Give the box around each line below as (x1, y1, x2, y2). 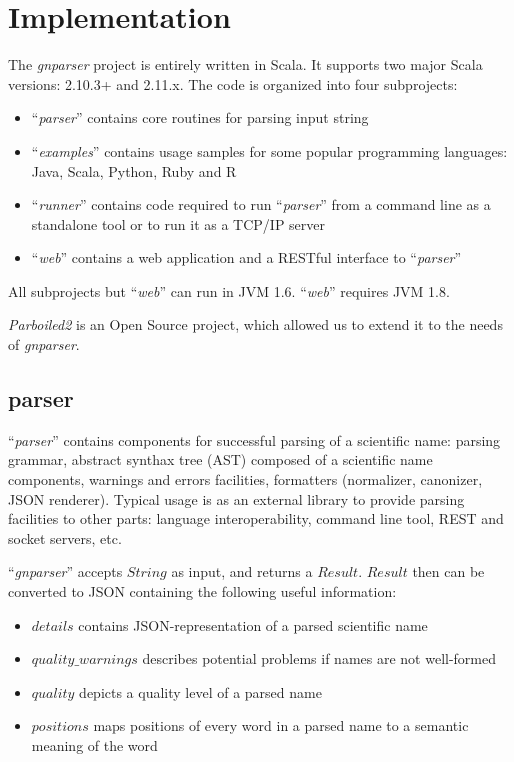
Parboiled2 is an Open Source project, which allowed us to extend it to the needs (8, 314, 503, 335)
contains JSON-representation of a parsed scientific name (78, 614, 428, 635)
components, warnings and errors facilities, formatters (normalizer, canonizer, (8, 469, 483, 490)
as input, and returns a (171, 561, 313, 582)
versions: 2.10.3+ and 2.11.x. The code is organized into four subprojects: (8, 73, 458, 94)
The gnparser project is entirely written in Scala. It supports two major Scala (8, 54, 483, 75)
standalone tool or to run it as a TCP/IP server (31, 213, 326, 234)
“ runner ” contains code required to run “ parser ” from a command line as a (31, 194, 491, 215)
